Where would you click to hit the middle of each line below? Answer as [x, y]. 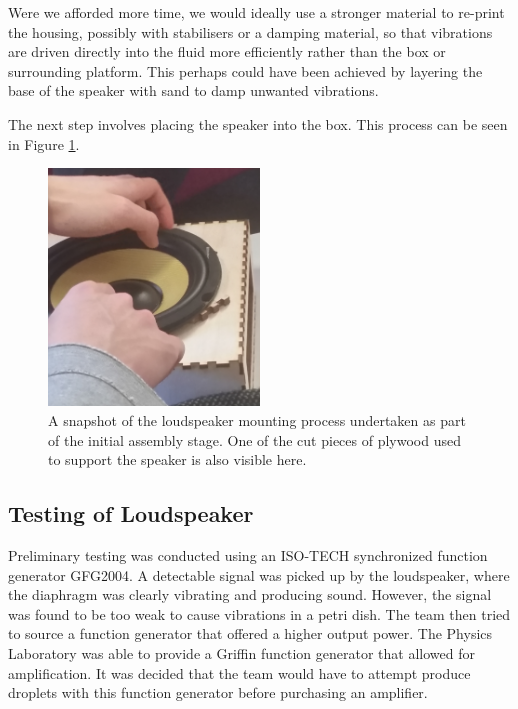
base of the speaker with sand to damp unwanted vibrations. [193, 90]
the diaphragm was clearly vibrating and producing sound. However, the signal [250, 594]
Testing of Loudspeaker [131, 513]
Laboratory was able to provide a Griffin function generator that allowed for [241, 652]
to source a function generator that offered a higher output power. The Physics [250, 633]
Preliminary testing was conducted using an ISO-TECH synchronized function [248, 555]
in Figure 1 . [44, 143]
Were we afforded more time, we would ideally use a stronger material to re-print [256, 12]
